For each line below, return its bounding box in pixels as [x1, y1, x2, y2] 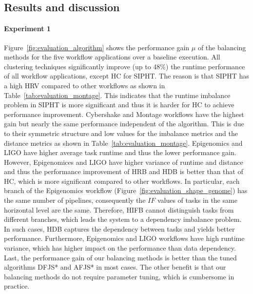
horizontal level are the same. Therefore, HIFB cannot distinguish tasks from [4, 204, 234, 215]
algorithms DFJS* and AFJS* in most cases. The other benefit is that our [4, 262, 226, 272]
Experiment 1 [4, 23, 51, 34]
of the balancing [197, 42, 246, 52]
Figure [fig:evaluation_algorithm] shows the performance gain [4, 42, 190, 52]
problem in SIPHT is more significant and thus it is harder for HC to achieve [4, 99, 234, 110]
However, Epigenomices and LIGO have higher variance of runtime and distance [4, 157, 243, 167]
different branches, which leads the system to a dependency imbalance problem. [4, 214, 242, 224]
